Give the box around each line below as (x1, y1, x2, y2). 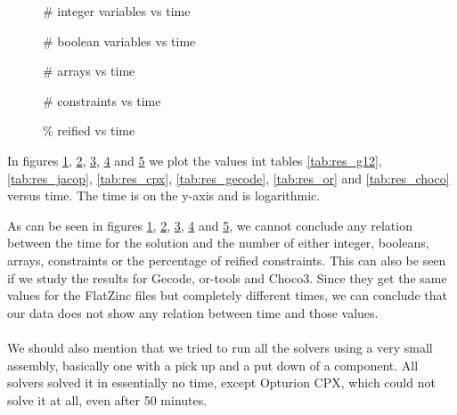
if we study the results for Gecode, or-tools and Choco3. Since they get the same (7, 268, 447, 287)
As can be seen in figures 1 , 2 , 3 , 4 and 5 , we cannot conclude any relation (7, 216, 412, 234)
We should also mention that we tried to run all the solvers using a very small (7, 338, 433, 356)
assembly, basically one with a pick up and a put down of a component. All (7, 355, 419, 374)
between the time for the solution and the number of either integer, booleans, (7, 233, 429, 252)
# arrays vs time (43, 61, 135, 80)
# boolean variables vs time (43, 31, 196, 50)
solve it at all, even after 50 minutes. (7, 390, 208, 409)
